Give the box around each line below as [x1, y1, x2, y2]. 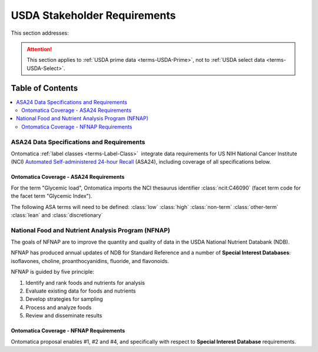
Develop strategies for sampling [25, 295, 103, 303]
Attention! [26, 45, 52, 52]
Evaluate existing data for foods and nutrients [25, 287, 136, 294]
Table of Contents [11, 83, 78, 93]
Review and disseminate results [25, 312, 102, 319]
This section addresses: [11, 29, 69, 36]
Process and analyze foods [25, 304, 92, 311]
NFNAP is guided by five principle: [11, 268, 94, 275]
